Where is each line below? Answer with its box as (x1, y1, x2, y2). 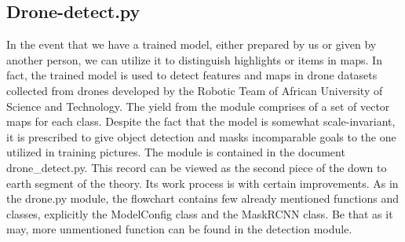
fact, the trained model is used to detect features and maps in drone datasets (6, 67, 378, 83)
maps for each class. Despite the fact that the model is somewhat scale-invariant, (6, 113, 396, 130)
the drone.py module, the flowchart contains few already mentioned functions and (6, 190, 400, 207)
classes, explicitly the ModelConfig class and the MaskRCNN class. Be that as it (6, 205, 393, 222)
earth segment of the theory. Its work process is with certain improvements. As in (6, 174, 399, 191)
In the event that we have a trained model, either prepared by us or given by (6, 36, 377, 53)
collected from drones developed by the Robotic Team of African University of (6, 82, 383, 98)
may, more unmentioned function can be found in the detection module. (6, 221, 352, 237)
